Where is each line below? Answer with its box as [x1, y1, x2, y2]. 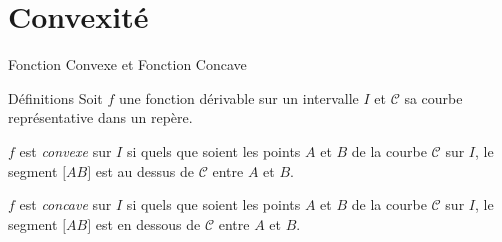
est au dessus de [95, 160, 195, 181]
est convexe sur [19, 140, 112, 161]
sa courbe [404, 87, 463, 108]
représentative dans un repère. [8, 107, 193, 128]
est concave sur [19, 194, 112, 215]
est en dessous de [95, 213, 201, 234]
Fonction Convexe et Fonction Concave [8, 54, 247, 75]
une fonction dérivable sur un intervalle [119, 87, 359, 108]
